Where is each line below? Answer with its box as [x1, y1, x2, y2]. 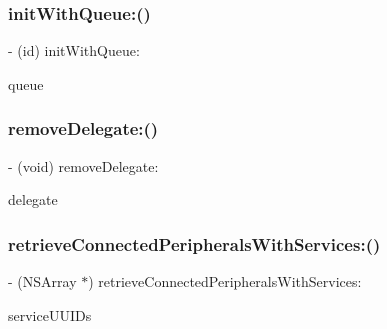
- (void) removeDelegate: [8, 155, 159, 176]
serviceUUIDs [8, 304, 92, 325]
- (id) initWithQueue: [8, 40, 140, 61]
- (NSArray [8, 271, 77, 292]
